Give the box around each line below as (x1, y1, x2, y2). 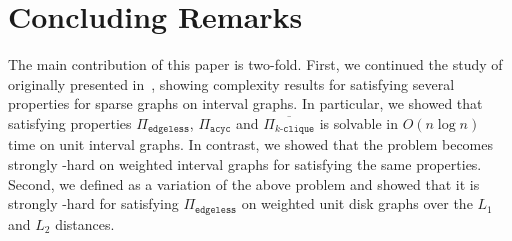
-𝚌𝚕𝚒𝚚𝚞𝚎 (280, 124, 315, 135)
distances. (55, 213, 115, 234)
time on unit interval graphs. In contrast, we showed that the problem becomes (8, 134, 493, 155)
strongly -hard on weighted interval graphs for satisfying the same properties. (8, 153, 482, 174)
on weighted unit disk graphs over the (241, 193, 473, 214)
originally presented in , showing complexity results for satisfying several (8, 73, 455, 94)
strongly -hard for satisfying (8, 193, 179, 214)
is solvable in (319, 112, 398, 133)
